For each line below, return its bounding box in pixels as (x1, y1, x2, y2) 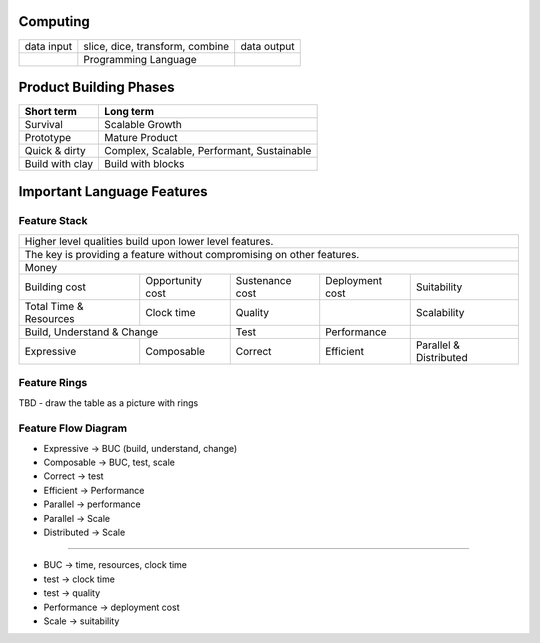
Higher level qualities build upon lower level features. (24, 234, 274, 248)
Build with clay (24, 157, 94, 171)
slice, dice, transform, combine (83, 39, 230, 53)
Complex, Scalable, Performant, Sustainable (104, 144, 312, 158)
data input (24, 39, 73, 53)
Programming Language (83, 52, 197, 66)
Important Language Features (18, 183, 208, 200)
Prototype (24, 131, 72, 145)
